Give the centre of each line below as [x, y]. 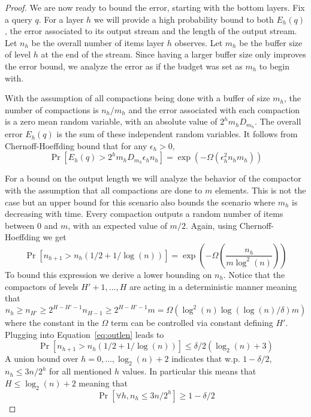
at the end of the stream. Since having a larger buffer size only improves [173, 54]
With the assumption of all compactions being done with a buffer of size [138, 98]
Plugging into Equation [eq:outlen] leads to [84, 334]
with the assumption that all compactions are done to [104, 190]
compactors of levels [42, 286]
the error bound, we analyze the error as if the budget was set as [124, 66]
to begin [274, 66]
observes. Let [199, 42]
